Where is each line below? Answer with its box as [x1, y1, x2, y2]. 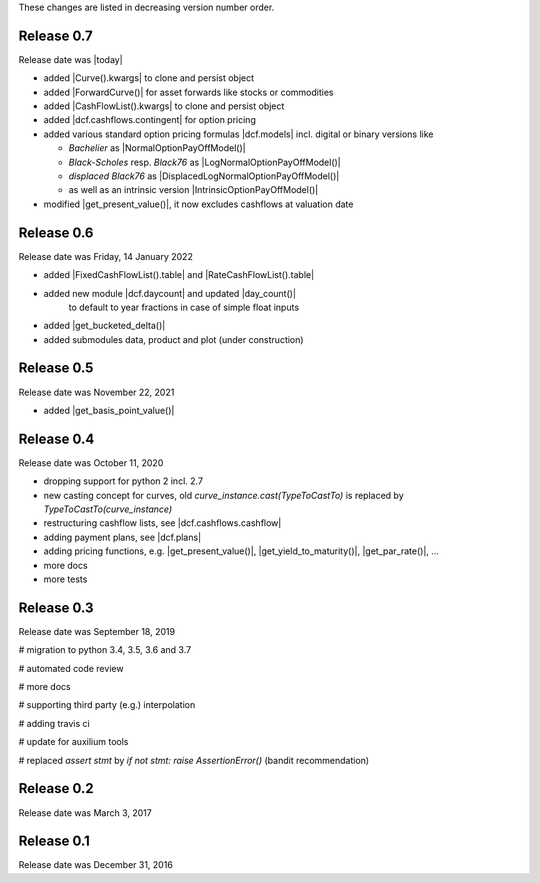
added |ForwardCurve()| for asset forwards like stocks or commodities [43, 86, 334, 98]
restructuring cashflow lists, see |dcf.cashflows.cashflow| [43, 517, 282, 529]
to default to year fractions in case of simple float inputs [68, 301, 300, 313]
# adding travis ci [18, 717, 90, 729]
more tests [43, 573, 88, 585]
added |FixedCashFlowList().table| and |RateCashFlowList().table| [43, 269, 315, 281]
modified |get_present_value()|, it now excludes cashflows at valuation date [43, 198, 354, 210]
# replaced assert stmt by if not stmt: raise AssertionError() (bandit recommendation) [18, 754, 370, 766]
